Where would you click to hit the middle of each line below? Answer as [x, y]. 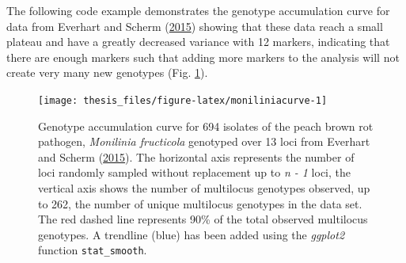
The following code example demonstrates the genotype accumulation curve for [198, 10]
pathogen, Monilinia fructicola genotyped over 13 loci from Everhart [204, 141]
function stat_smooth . [93, 250]
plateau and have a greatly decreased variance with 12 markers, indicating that [198, 42]
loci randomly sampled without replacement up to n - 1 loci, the [195, 172]
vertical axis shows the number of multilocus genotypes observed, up [204, 188]
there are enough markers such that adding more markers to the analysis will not [203, 57]
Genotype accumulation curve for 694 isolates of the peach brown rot [206, 126]
